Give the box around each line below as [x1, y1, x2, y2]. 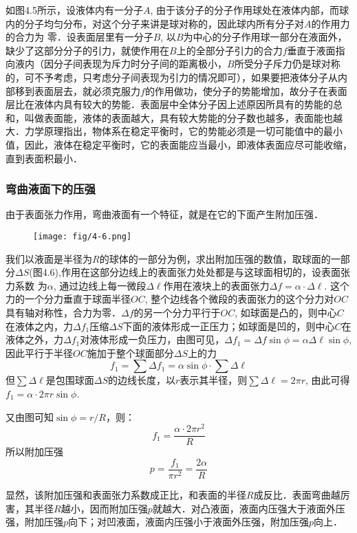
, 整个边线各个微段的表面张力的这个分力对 [144, 292, 334, 306]
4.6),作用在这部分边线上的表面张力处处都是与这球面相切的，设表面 [42, 265, 340, 279]
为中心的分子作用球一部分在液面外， [183, 30, 347, 44]
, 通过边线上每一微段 [53, 278, 147, 292]
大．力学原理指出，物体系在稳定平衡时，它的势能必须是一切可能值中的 [6, 124, 323, 138]
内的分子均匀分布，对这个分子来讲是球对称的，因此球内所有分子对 [6, 16, 304, 30]
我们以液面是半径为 [6, 251, 92, 265]
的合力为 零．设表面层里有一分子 [6, 30, 153, 44]
